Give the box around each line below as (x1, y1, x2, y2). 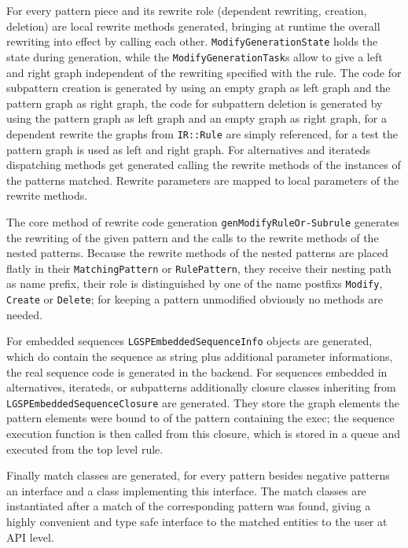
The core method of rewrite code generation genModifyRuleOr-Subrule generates (6, 213, 399, 230)
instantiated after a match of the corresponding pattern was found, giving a (6, 498, 371, 514)
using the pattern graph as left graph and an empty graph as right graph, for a (6, 110, 387, 127)
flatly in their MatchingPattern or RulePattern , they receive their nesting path (6, 259, 391, 276)
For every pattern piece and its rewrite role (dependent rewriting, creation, (6, 2, 367, 18)
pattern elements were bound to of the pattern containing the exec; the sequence (6, 410, 395, 426)
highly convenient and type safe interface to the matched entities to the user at (6, 513, 388, 529)
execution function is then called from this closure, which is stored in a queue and (6, 425, 401, 441)
